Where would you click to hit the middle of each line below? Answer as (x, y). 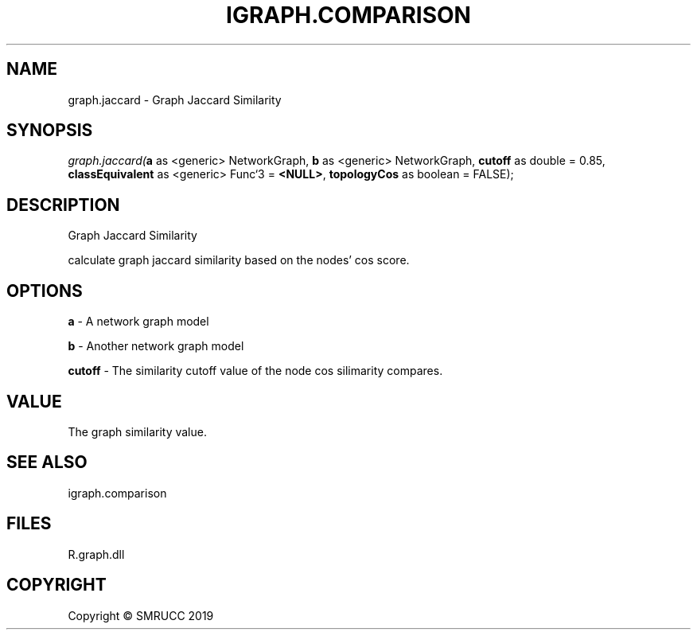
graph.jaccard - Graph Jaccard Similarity (175, 99)
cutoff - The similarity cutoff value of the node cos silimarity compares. (255, 371)
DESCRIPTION (63, 205)
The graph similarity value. (137, 431)
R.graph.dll (96, 554)
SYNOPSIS (50, 131)
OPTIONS (45, 291)
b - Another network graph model (156, 346)
